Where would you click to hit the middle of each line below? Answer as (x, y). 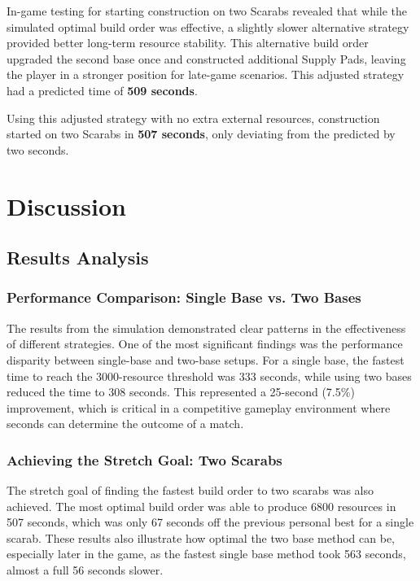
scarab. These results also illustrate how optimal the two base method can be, (201, 537)
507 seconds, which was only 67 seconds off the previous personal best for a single (210, 522)
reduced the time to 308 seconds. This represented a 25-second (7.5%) (181, 392)
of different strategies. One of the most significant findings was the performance (205, 344)
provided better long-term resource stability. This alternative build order (188, 43)
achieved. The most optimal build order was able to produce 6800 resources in (201, 506)
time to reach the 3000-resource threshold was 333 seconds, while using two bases (209, 376)
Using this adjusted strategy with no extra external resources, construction (193, 118)
